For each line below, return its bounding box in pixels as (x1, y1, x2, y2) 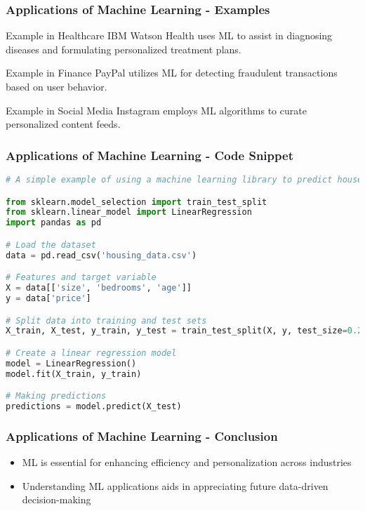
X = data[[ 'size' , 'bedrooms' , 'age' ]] (6, 283, 192, 293)
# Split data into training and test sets (6, 315, 207, 326)
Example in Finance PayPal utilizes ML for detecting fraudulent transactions (6, 65, 338, 80)
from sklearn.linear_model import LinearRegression (6, 207, 252, 218)
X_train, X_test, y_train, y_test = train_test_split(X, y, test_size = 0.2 (6, 326, 363, 336)
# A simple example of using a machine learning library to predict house (6, 175, 363, 185)
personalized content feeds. (6, 117, 121, 131)
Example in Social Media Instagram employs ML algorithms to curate (6, 102, 307, 117)
